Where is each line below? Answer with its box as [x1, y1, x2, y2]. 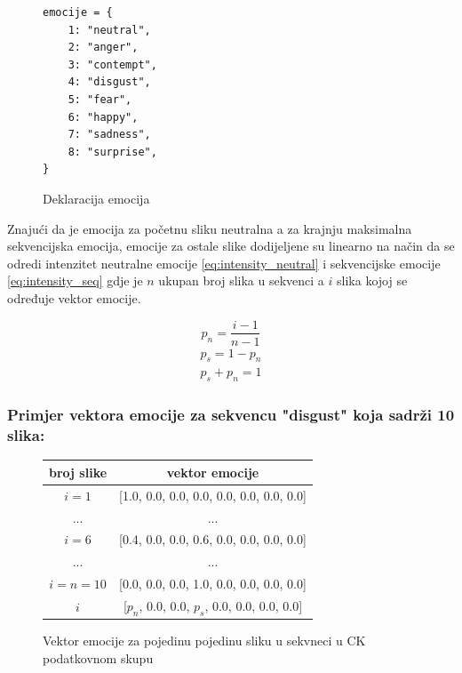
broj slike [49, 462, 108, 481]
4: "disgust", [68, 76, 151, 89]
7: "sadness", [68, 128, 151, 141]
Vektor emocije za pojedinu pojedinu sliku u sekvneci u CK [43, 631, 366, 650]
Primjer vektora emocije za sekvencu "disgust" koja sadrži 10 [7, 404, 455, 426]
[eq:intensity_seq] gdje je [7, 271, 143, 290]
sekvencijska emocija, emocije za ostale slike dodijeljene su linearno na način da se [7, 236, 455, 255]
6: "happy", [68, 110, 139, 124]
